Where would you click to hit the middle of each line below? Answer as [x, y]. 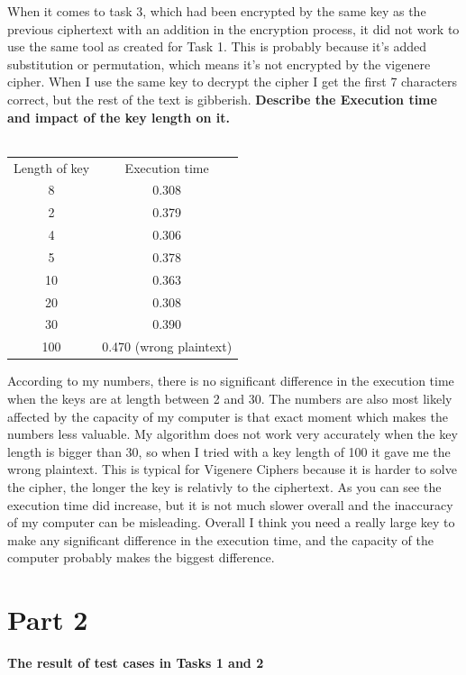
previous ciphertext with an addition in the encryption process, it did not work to [233, 28]
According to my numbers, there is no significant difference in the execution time [231, 381]
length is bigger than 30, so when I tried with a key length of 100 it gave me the [229, 451]
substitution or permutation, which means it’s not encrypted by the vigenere [219, 64]
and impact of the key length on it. [119, 117]
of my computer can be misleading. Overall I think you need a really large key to [231, 522]
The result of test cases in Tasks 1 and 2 [136, 662]
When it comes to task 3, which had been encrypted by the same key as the [217, 11]
